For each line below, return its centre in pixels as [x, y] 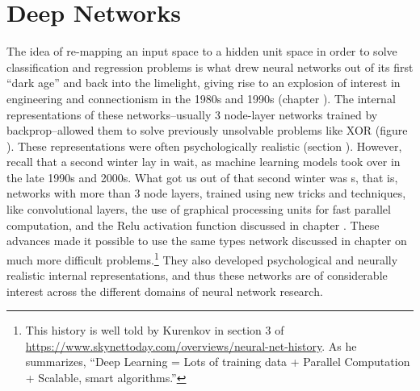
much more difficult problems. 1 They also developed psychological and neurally [202, 258]
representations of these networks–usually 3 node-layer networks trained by [192, 114]
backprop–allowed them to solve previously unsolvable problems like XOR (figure [207, 130]
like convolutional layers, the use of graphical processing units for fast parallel [199, 209]
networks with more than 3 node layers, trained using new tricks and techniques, [206, 193]
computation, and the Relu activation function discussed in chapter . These [193, 225]
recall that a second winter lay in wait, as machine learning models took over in [204, 162]
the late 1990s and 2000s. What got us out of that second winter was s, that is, [202, 177]
